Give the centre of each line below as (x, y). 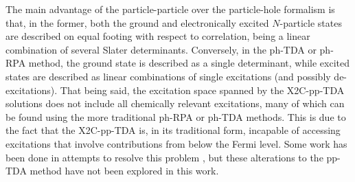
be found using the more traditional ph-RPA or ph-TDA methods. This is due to (176, 116)
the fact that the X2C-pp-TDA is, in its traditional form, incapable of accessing (173, 130)
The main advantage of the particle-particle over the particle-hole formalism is (170, 9)
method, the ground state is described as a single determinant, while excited (189, 63)
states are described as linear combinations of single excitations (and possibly (168, 76)
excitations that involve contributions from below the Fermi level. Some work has (176, 143)
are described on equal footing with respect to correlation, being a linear (158, 36)
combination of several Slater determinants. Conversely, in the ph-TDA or (161, 49)
